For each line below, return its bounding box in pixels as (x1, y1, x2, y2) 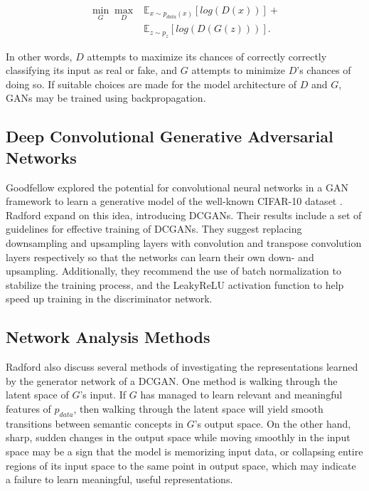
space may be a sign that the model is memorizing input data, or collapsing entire (6, 443, 363, 458)
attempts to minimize (191, 63, 285, 78)
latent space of (6, 387, 69, 402)
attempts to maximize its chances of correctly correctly (87, 48, 327, 63)
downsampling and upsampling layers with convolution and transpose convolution (6, 236, 362, 250)
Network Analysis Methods (6, 326, 210, 348)
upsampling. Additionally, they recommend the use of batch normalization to (6, 263, 341, 278)
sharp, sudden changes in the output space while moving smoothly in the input (6, 430, 351, 445)
